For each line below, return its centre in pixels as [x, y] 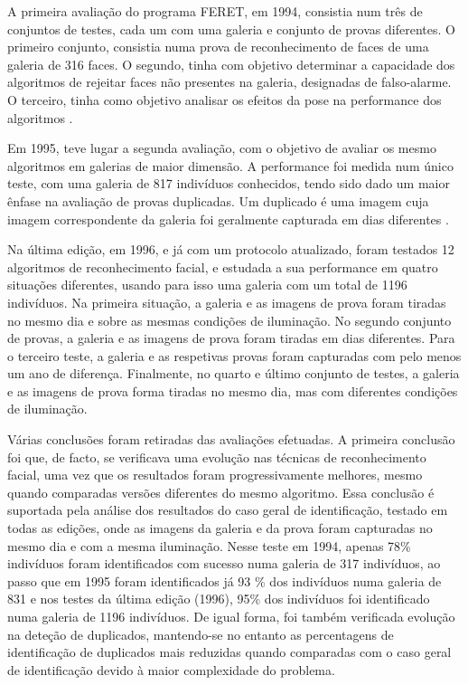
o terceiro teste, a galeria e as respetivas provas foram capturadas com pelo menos [234, 355]
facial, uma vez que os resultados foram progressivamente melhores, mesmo [215, 475]
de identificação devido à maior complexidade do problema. [171, 669]
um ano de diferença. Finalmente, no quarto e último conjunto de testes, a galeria [234, 373]
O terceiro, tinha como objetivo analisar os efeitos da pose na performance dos [225, 99]
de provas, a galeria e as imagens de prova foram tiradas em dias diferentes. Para [231, 338]
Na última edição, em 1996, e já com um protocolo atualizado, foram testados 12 [231, 249]
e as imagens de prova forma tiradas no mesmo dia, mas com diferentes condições [233, 390]
